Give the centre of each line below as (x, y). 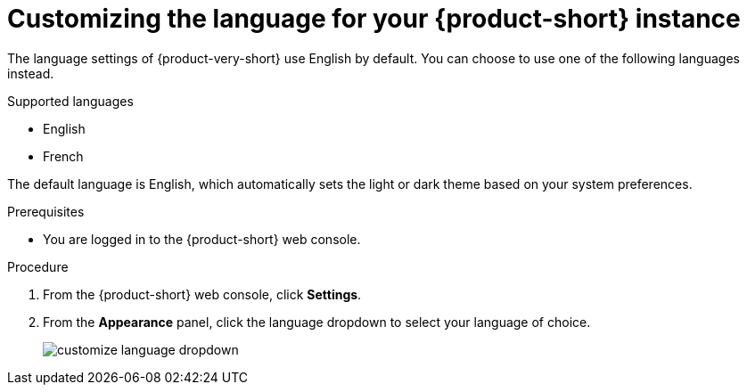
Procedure (38, 266)
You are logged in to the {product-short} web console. (202, 239)
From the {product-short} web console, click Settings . (202, 294)
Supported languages (70, 101)
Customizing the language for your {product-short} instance (374, 19)
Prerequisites (46, 211)
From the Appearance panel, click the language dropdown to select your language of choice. (317, 322)
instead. (31, 73)
